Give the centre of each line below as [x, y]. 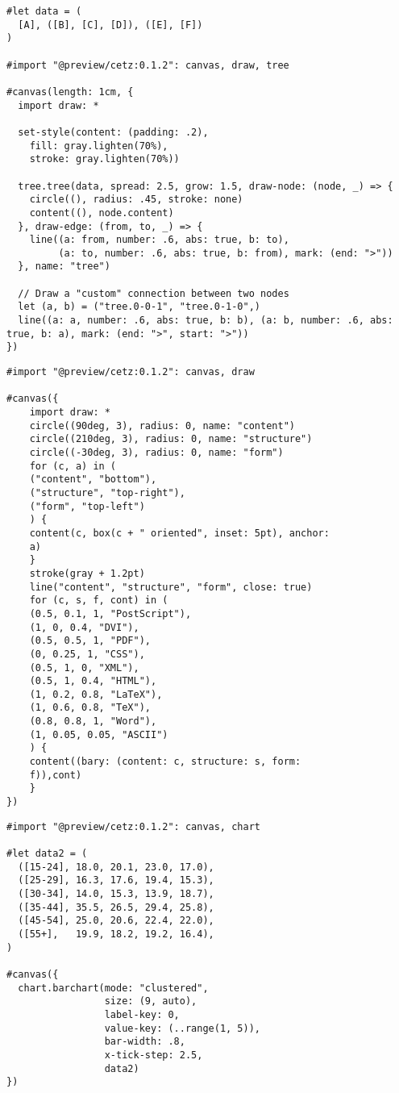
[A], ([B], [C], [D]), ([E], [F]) [110, 25]
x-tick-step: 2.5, [154, 1055]
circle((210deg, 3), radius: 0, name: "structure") [171, 439]
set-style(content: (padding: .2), [113, 132]
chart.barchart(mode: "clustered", [113, 988]
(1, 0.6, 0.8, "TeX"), [90, 708]
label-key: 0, [142, 1014]
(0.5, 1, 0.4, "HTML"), [93, 681]
